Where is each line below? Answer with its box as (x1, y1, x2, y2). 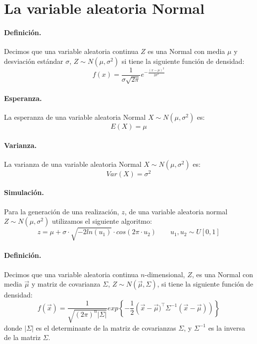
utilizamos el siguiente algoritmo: (51, 216, 152, 226)
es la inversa (208, 322, 246, 333)
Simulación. (4, 187, 44, 197)
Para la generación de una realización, (4, 206, 119, 216)
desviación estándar (4, 55, 63, 66)
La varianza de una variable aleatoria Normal (4, 158, 142, 169)
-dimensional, (145, 269, 185, 279)
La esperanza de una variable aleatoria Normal (4, 112, 146, 122)
